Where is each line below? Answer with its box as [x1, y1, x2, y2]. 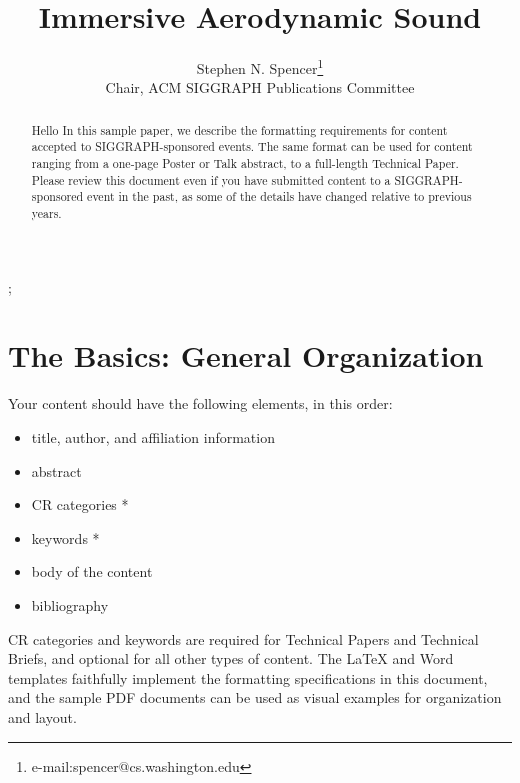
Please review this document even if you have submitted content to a [31, 171, 391, 188]
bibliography [31, 594, 109, 615]
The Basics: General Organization [8, 335, 484, 376]
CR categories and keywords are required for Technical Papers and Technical [8, 628, 479, 649]
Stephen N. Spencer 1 [196, 55, 324, 78]
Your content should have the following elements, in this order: [8, 393, 393, 414]
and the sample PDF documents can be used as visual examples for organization [8, 687, 502, 708]
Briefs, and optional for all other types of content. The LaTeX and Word [8, 648, 454, 669]
